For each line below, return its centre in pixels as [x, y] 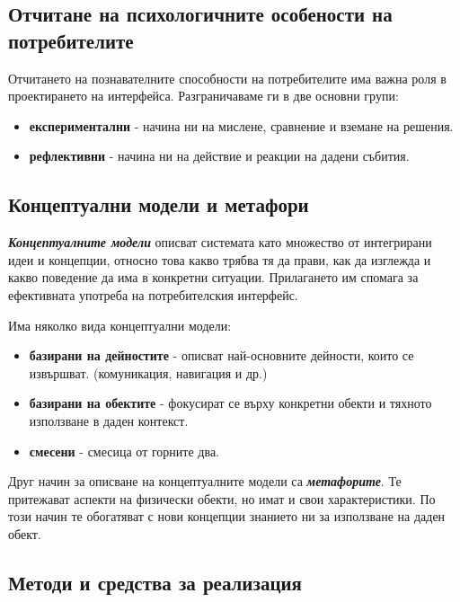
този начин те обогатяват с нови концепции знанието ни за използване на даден [227, 516]
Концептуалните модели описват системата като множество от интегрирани [220, 242]
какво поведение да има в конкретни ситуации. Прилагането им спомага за [213, 277]
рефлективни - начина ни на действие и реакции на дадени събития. [219, 156]
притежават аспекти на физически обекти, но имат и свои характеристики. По [222, 498]
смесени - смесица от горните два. [124, 451]
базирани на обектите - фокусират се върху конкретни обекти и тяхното [230, 403]
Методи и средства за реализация [155, 582]
